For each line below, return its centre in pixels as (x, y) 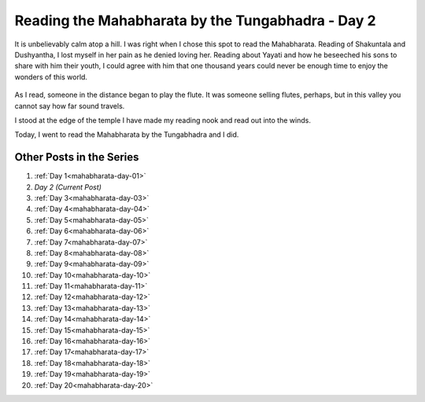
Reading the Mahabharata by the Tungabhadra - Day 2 (196, 20)
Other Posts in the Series (77, 157)
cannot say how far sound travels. (70, 105)
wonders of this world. (51, 77)
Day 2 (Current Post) (68, 187)
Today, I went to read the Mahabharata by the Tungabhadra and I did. (127, 135)
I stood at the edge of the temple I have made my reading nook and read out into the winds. (163, 120)
